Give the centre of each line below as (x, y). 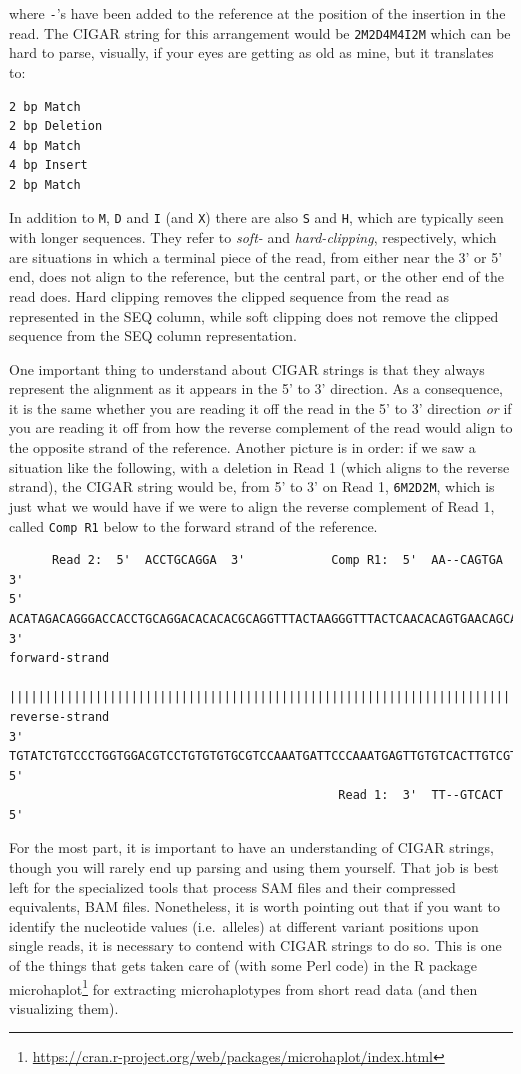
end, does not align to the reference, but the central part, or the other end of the (256, 276)
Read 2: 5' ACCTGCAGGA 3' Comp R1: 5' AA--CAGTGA (277, 560)
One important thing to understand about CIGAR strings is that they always (247, 368)
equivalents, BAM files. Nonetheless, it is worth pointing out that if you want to (255, 906)
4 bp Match (45, 145)
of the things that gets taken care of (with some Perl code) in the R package (243, 965)
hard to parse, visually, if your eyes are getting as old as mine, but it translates (251, 52)
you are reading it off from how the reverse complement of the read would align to (261, 427)
